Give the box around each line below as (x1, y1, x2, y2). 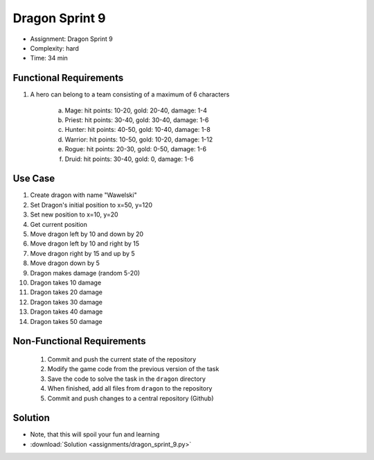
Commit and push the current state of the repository (47, 355, 197, 364)
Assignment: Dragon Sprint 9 (30, 35, 114, 43)
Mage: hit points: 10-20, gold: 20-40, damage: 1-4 (64, 106, 207, 114)
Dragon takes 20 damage (30, 288, 103, 296)
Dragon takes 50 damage (30, 317, 103, 325)
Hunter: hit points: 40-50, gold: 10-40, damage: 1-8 (64, 126, 211, 134)
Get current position (30, 220, 88, 228)
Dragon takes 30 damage (30, 298, 103, 306)
